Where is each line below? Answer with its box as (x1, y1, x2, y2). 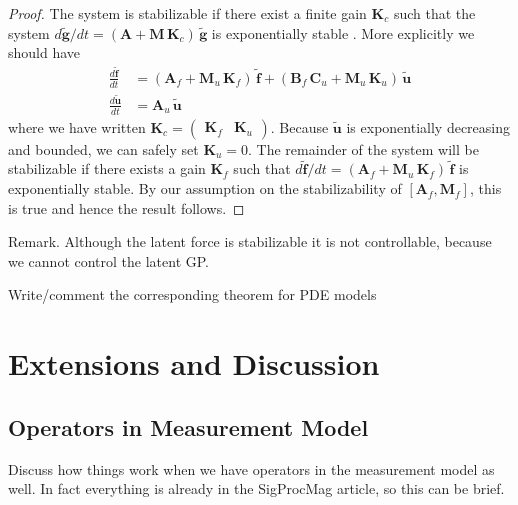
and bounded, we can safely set (8, 138, 199, 159)
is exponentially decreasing (346, 116, 511, 137)
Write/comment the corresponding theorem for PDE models (8, 284, 377, 305)
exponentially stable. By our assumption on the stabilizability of (8, 178, 402, 199)
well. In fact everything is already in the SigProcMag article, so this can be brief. (8, 478, 505, 499)
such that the (393, 3, 476, 23)
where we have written (8, 116, 146, 137)
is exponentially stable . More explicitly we (211, 22, 475, 43)
